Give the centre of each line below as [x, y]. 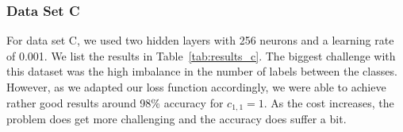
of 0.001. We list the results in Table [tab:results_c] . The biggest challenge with [201, 55]
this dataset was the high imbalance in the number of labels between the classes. [202, 71]
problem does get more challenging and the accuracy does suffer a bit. [177, 119]
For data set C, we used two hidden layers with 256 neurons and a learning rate [200, 40]
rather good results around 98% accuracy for [115, 102]
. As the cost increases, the [329, 102]
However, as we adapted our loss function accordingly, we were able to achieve [196, 87]
